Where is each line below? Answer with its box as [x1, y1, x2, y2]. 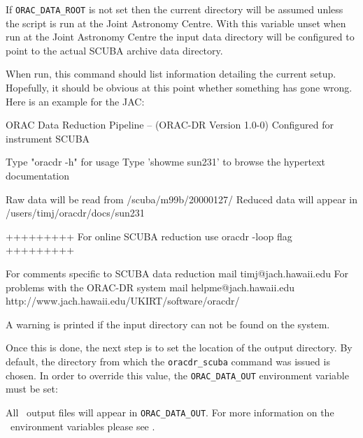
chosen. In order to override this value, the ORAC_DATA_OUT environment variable [6, 367, 349, 382]
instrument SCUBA [6, 131, 90, 145]
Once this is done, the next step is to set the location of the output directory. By [6, 340, 353, 355]
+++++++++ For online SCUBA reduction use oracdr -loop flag [6, 228, 292, 243]
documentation [6, 168, 70, 182]
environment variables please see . [10, 418, 155, 433]
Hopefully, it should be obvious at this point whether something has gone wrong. [6, 80, 353, 95]
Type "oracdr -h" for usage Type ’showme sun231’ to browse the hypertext [6, 154, 326, 169]
